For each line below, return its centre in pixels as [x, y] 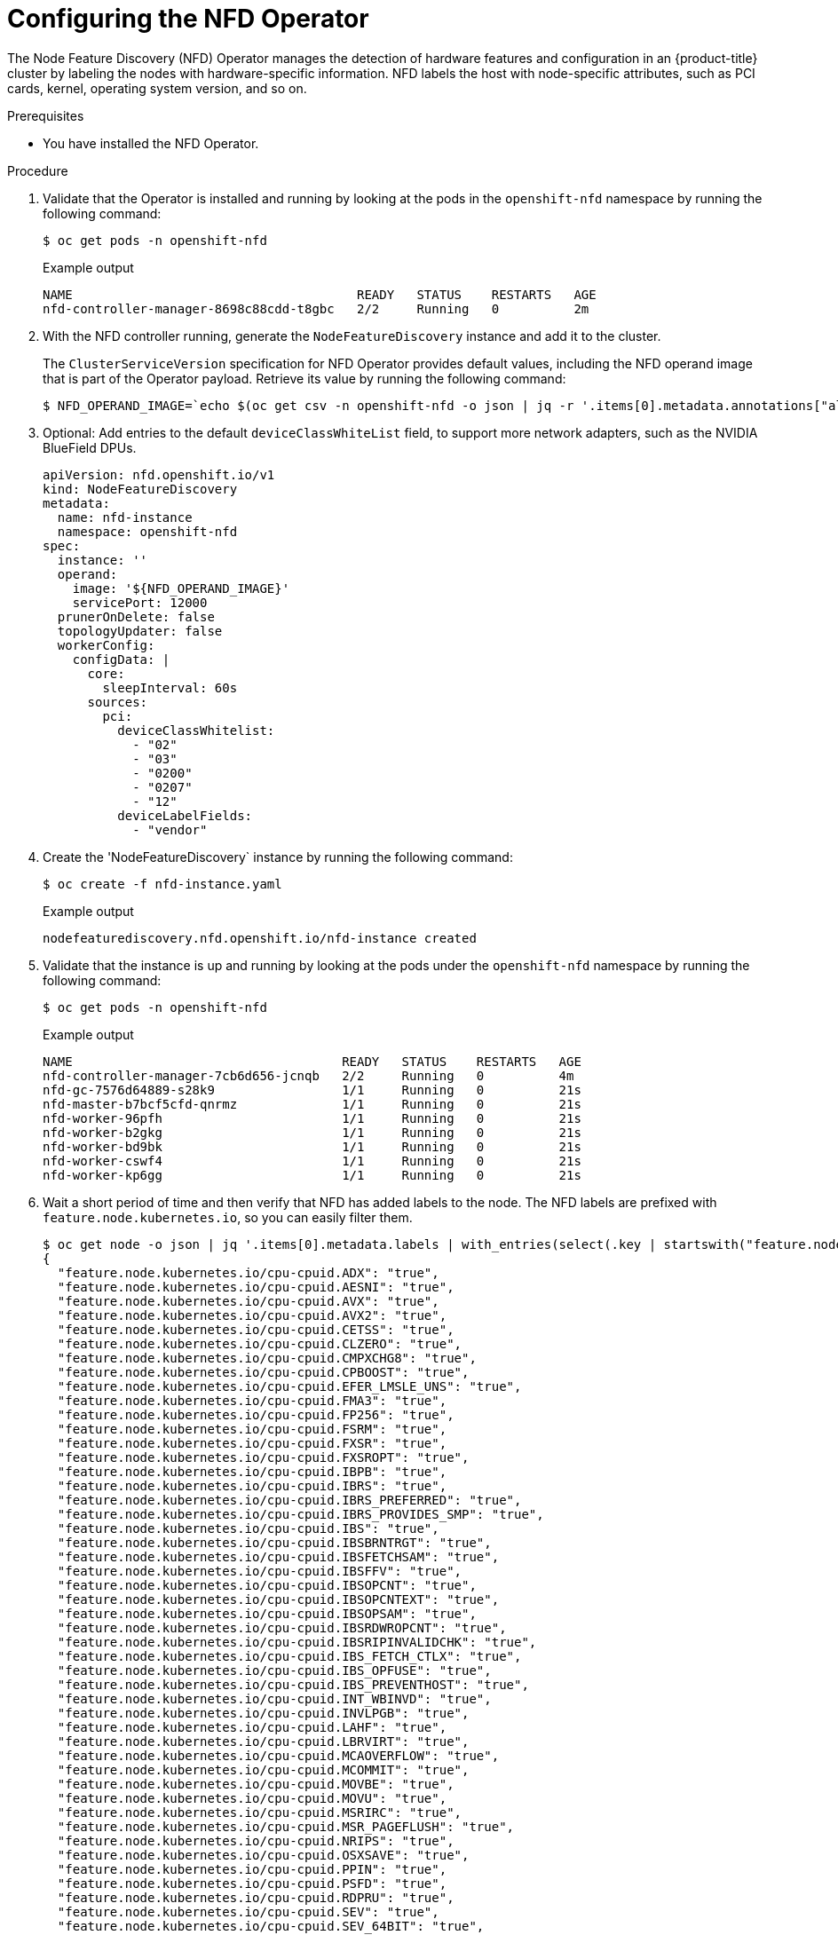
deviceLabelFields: [185, 815]
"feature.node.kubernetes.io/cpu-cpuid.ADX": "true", [248, 1272]
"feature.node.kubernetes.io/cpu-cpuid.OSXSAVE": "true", [263, 1855]
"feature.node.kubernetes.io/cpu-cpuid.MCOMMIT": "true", [263, 1769]
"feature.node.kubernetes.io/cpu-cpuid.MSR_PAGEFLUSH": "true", [286, 1826]
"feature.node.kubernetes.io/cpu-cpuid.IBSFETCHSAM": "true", [278, 1556]
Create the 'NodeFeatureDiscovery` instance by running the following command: [278, 857]
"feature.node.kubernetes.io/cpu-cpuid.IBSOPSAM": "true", [267, 1613]
